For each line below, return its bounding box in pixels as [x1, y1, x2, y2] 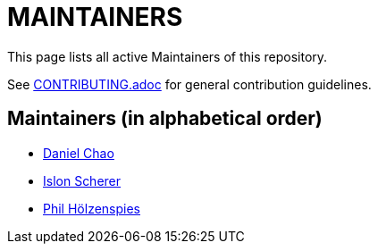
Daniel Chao [43, 145, 114, 161]
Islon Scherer [43, 172, 122, 188]
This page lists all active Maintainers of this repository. [7, 48, 328, 64]
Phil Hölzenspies [43, 200, 140, 216]
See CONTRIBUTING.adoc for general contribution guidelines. [7, 76, 372, 92]
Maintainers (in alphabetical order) [7, 107, 323, 130]
